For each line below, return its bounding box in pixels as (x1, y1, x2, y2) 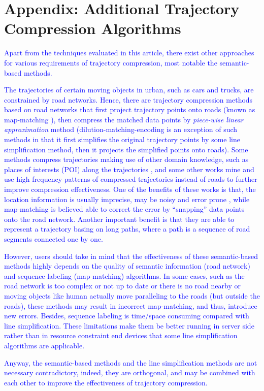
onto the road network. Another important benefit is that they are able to (4, 213, 235, 224)
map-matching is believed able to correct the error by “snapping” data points (4, 204, 245, 214)
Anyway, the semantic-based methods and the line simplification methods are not (4, 357, 257, 368)
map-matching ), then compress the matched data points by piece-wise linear (4, 114, 244, 124)
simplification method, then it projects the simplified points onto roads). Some (4, 144, 248, 154)
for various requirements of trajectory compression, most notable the (4, 57, 217, 68)
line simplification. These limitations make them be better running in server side (4, 320, 254, 331)
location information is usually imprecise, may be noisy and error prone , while (4, 193, 250, 204)
